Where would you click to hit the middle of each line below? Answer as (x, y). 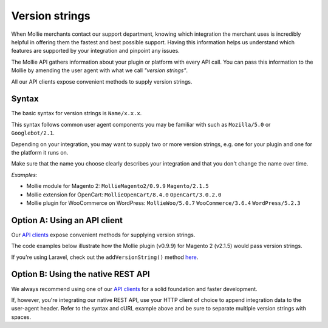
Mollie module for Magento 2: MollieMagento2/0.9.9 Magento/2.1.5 (118, 186)
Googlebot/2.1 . (33, 133)
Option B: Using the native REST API (80, 274)
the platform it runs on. (40, 152)
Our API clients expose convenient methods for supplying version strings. (103, 235)
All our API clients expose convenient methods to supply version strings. (102, 81)
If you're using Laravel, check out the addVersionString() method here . (105, 257)
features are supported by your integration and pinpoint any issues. (96, 51)
